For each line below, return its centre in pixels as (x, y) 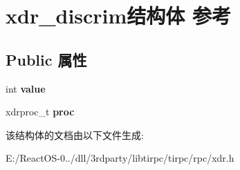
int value (26, 88)
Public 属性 (46, 59)
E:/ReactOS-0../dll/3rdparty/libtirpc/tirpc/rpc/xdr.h (120, 158)
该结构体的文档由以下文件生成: (75, 134)
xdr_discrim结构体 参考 (119, 16)
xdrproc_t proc (40, 112)
